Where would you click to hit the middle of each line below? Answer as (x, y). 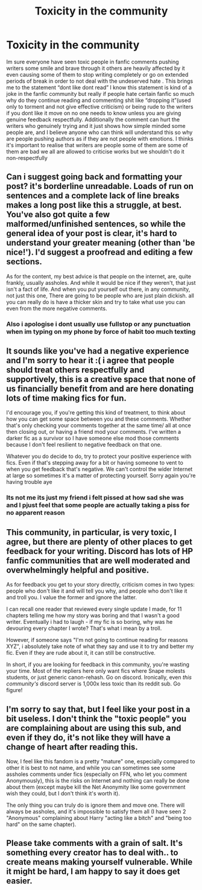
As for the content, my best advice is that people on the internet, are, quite (99, 276)
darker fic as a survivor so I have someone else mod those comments (93, 438)
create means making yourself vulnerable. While (99, 862)
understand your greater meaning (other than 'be (101, 243)
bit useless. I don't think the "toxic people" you (96, 718)
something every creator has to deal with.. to (92, 853)
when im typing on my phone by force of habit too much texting (101, 331)
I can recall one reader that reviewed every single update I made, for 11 (94, 609)
